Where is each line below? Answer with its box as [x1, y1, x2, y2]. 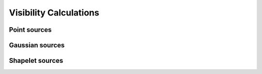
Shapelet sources [9, 57, 64, 65]
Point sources [9, 26, 52, 34]
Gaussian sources [9, 41, 65, 49]
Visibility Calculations [9, 7, 99, 18]
